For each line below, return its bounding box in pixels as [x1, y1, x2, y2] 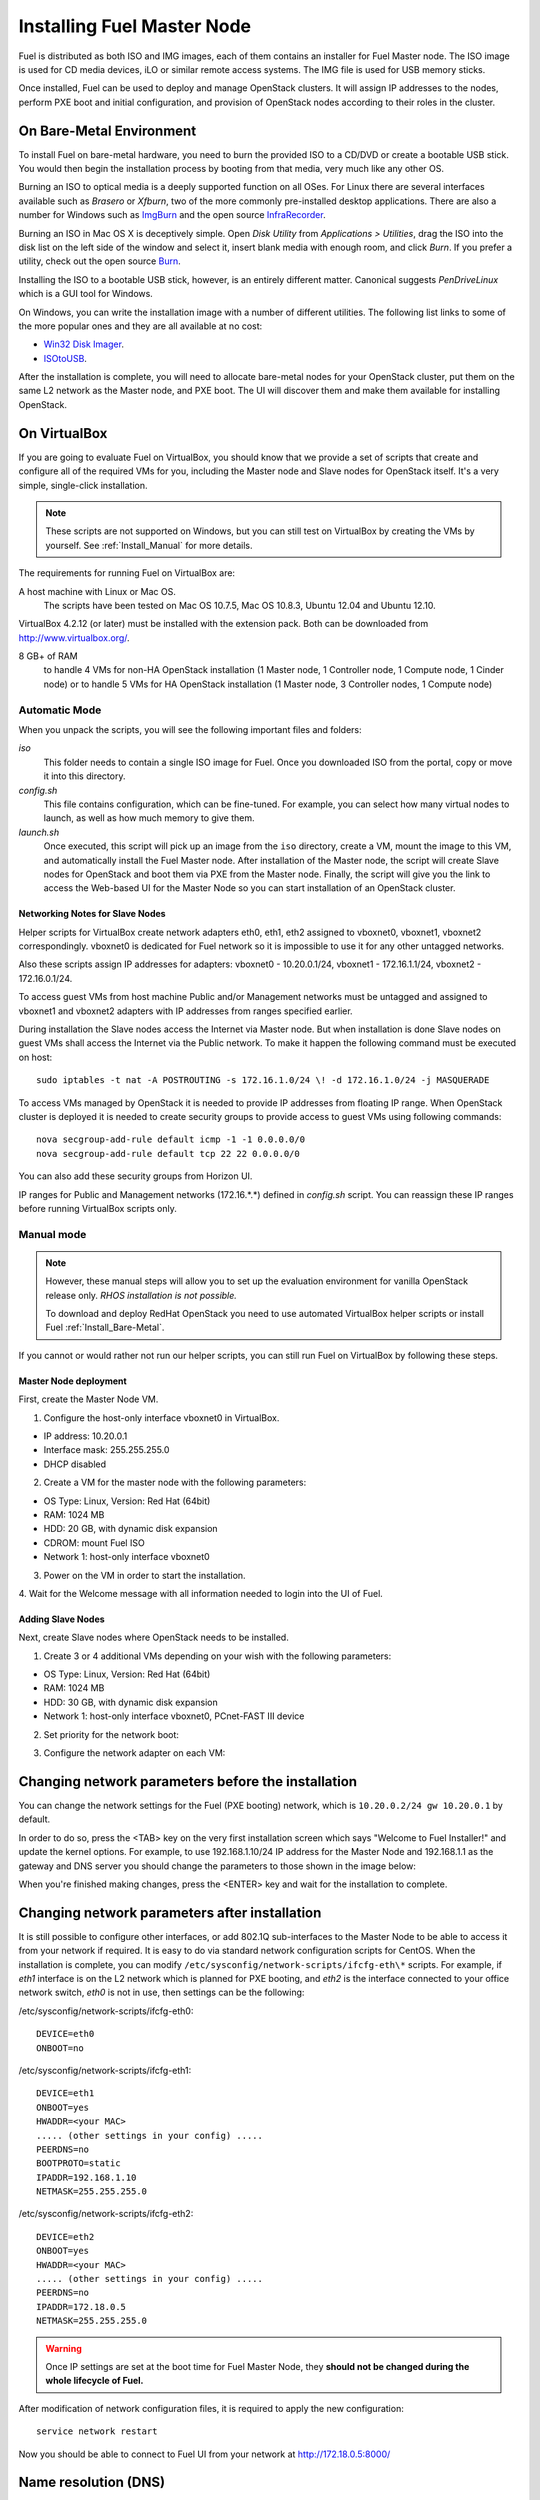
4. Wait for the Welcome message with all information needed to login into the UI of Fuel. [18, 1587, 384, 1599]
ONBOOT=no [36, 2042, 84, 2054]
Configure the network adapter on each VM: [43, 1747, 226, 1759]
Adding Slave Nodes [18, 1613, 105, 1625]
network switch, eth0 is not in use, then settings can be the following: [18, 1986, 305, 1999]
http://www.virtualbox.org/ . [18, 631, 130, 644]
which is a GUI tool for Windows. [18, 288, 154, 300]
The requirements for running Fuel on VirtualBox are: [18, 567, 235, 579]
